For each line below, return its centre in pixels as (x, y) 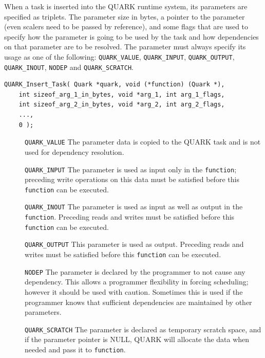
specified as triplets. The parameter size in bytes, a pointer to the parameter (125, 16)
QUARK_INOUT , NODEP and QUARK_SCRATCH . (69, 67)
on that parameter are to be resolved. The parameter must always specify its (125, 47)
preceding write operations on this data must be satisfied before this (132, 179)
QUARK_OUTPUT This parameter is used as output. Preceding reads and (134, 244)
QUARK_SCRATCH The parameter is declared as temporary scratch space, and (143, 329)
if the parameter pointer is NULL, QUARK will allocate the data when (137, 339)
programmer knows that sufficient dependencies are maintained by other (138, 302)
